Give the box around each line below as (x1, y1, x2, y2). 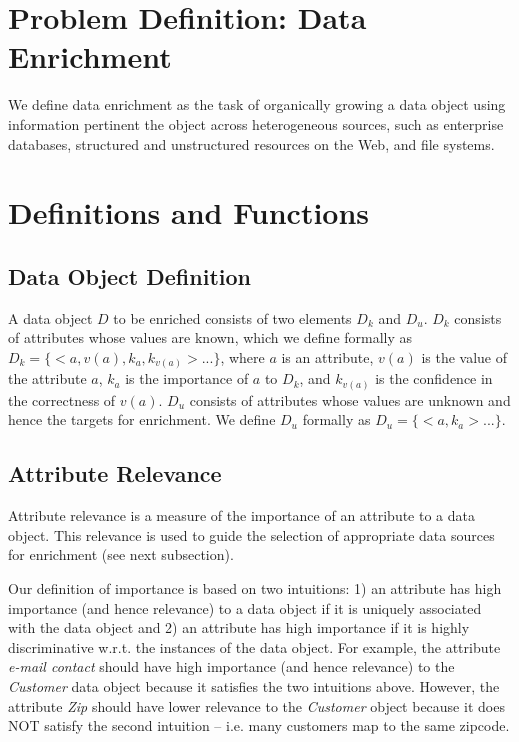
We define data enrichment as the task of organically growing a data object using (8, 94, 506, 115)
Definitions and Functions (8, 192, 370, 233)
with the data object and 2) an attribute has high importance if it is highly (8, 617, 470, 638)
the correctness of (8, 389, 116, 410)
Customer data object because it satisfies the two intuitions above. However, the (8, 676, 500, 697)
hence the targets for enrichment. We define (8, 409, 276, 430)
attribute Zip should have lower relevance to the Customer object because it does (8, 695, 505, 716)
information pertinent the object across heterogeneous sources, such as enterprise (8, 113, 504, 134)
